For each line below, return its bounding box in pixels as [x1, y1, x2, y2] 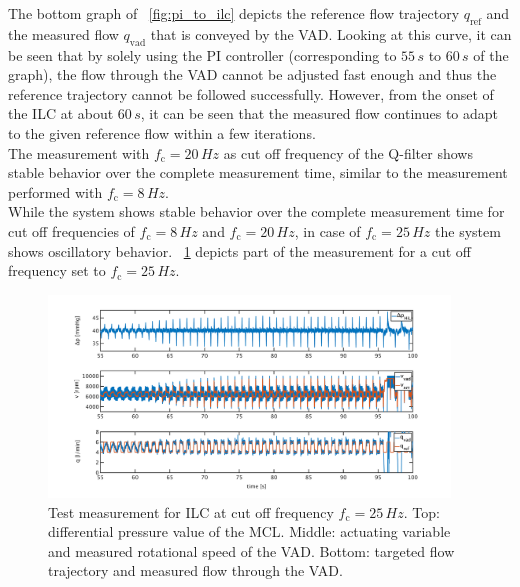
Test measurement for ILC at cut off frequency [48, 501, 334, 522]
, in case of [294, 220, 361, 241]
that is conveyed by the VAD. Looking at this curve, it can [150, 23, 512, 44]
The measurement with [8, 142, 150, 163]
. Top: [403, 501, 440, 522]
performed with [8, 181, 103, 202]
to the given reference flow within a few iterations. [8, 122, 316, 143]
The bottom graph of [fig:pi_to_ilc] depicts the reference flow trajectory [8, 3, 460, 23]
